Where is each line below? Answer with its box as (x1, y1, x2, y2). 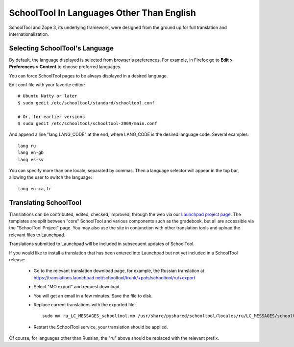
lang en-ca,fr (18, 186, 51, 191)
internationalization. (9, 31, 49, 37)
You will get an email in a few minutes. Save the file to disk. (33, 293, 153, 298)
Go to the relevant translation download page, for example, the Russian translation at (33, 268, 204, 274)
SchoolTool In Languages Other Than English (9, 7, 196, 18)
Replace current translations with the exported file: (33, 301, 136, 307)
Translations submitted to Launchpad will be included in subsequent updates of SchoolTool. (9, 241, 195, 247)
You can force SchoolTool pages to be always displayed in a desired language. (9, 73, 168, 78)
